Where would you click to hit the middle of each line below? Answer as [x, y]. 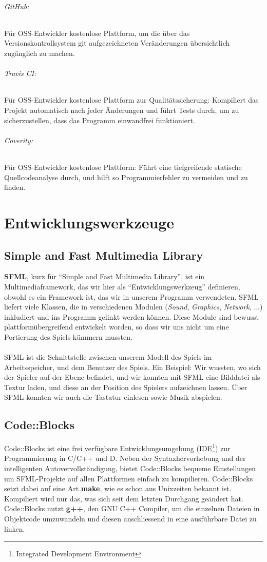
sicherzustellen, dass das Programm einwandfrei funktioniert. [100, 120]
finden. [15, 187]
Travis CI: [20, 73]
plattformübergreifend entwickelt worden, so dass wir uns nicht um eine [117, 327]
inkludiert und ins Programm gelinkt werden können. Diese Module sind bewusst [132, 316]
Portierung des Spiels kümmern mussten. [68, 336]
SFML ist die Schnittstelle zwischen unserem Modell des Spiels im [108, 357]
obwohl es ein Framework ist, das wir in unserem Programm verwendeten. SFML [131, 296]
